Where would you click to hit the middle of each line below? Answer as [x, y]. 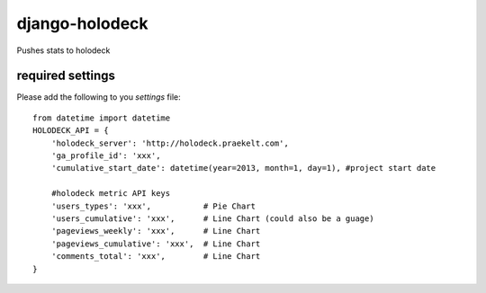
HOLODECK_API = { [71, 131]
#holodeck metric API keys [111, 194]
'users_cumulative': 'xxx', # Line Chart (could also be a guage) [212, 218]
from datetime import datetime [102, 118]
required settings [66, 76]
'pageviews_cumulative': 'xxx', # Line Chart [156, 244]
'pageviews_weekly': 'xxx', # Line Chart [156, 231]
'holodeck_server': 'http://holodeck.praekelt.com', [170, 143]
